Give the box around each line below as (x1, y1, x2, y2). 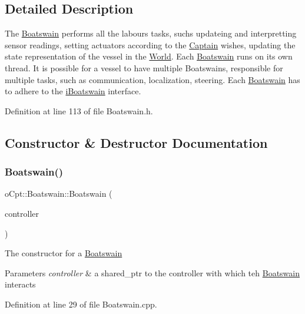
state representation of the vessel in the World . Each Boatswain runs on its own (5, 50, 293, 62)
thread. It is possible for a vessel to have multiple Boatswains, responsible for (5, 61, 283, 74)
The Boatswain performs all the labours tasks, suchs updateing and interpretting (5, 27, 297, 39)
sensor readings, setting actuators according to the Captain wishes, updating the (5, 38, 296, 51)
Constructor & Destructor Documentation (5, 133, 268, 151)
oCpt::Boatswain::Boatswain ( (5, 187, 112, 200)
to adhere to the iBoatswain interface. (5, 85, 141, 97)
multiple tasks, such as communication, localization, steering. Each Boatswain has (5, 73, 300, 85)
